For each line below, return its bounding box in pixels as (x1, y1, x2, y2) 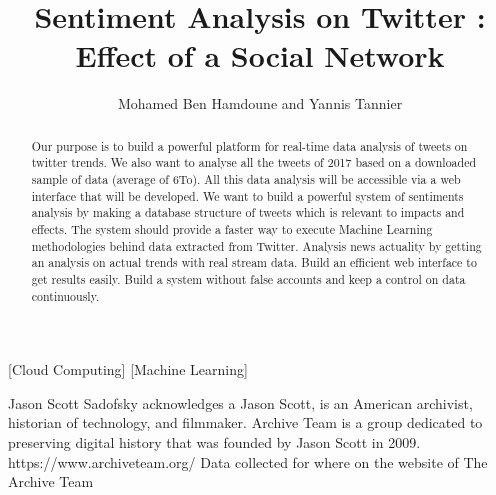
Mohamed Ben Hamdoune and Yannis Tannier (117, 93, 403, 114)
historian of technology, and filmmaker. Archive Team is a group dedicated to (8, 412, 483, 433)
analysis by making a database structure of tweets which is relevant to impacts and (31, 204, 465, 221)
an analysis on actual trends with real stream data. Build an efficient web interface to (31, 254, 477, 271)
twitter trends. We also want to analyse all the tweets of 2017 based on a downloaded (31, 154, 477, 171)
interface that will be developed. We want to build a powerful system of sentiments (31, 187, 464, 204)
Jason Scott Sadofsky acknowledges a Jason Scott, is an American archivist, (8, 392, 473, 413)
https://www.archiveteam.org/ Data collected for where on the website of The (8, 451, 488, 472)
